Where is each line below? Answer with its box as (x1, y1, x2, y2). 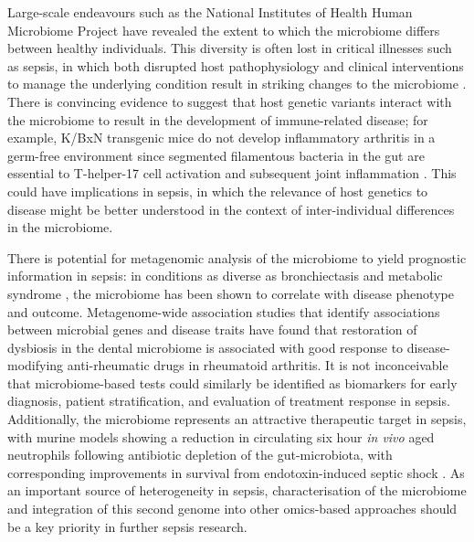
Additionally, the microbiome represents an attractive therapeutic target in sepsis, (7, 409, 467, 429)
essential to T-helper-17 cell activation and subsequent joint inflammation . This (7, 164, 457, 183)
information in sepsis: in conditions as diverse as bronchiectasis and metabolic (7, 266, 443, 285)
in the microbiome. (7, 218, 113, 237)
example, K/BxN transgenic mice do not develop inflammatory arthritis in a (7, 128, 436, 147)
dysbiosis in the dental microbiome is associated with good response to (7, 337, 404, 356)
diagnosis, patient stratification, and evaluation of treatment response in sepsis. (7, 391, 450, 410)
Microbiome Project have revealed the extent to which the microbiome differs (7, 20, 440, 39)
